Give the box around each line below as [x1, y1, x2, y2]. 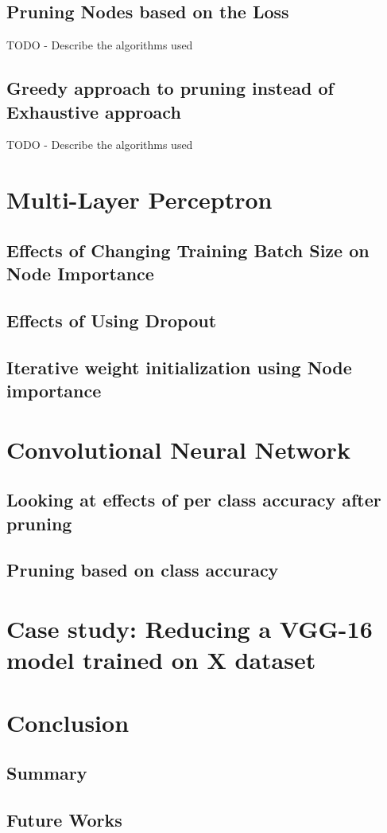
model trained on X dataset [6, 643, 316, 676]
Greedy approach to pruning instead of [6, 76, 334, 100]
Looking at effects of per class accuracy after [6, 487, 381, 512]
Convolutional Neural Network [6, 432, 350, 465]
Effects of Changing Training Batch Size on [6, 237, 370, 262]
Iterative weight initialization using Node [6, 354, 352, 379]
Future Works [6, 807, 122, 831]
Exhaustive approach [6, 99, 181, 123]
